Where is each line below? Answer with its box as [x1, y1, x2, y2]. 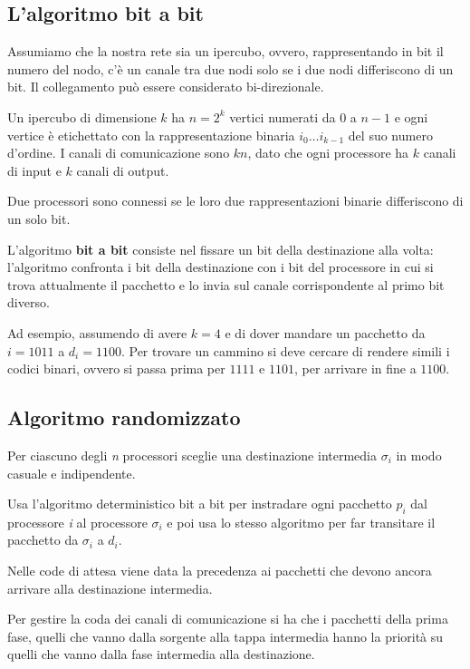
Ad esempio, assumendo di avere [7, 323, 187, 342]
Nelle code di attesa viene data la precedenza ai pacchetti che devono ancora [7, 561, 432, 580]
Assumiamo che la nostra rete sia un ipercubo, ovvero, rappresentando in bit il [7, 42, 444, 61]
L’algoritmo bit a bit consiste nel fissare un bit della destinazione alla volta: [7, 239, 434, 258]
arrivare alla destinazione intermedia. [7, 578, 213, 597]
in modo [396, 445, 442, 464]
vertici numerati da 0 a [229, 107, 357, 126]
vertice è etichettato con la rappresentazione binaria [7, 125, 295, 144]
